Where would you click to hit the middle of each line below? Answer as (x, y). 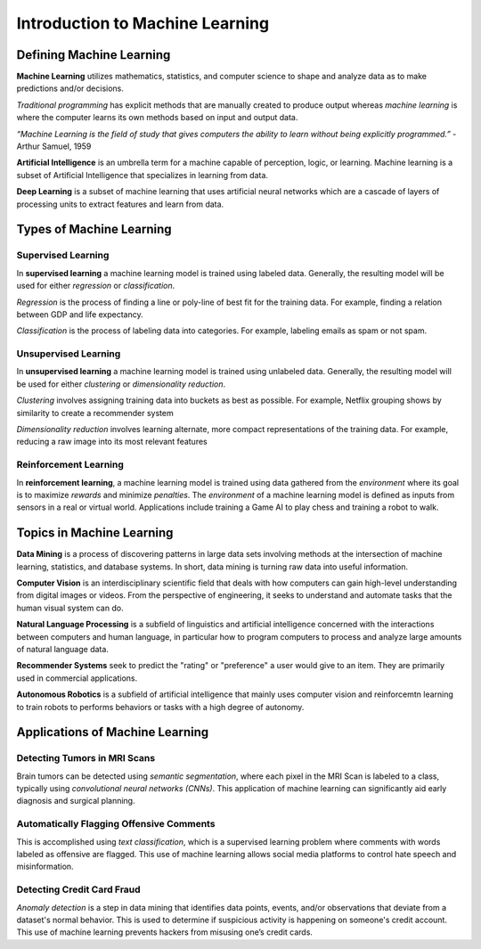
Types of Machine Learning (94, 229)
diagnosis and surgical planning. (76, 801)
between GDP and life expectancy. (80, 314)
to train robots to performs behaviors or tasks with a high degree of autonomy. (160, 707)
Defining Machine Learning (94, 55)
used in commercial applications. (77, 678)
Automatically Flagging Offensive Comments (116, 824)
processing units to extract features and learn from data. (120, 204)
